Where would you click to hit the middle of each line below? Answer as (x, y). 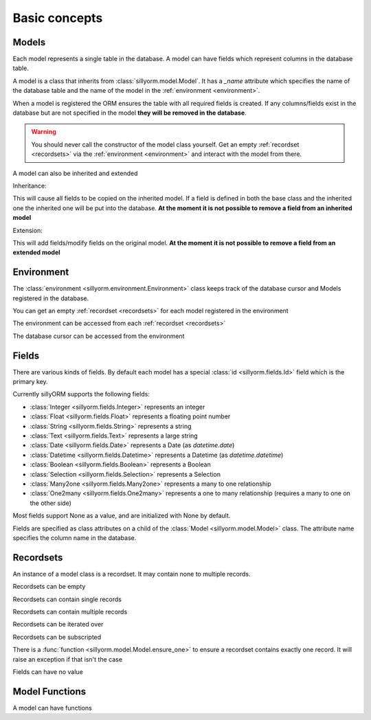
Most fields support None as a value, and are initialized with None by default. (122, 516)
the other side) (51, 503)
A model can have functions (52, 708)
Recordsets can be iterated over (58, 625)
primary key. (30, 382)
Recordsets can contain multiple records (70, 612)
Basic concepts (58, 18)
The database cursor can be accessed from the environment (99, 336)
